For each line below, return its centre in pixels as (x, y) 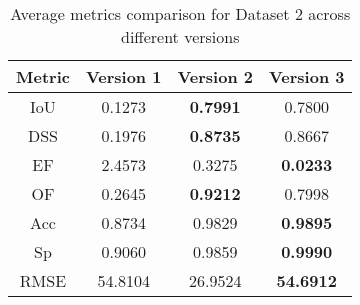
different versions (180, 36)
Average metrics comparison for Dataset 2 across (180, 13)
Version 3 (306, 76)
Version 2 (215, 76)
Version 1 (123, 76)
